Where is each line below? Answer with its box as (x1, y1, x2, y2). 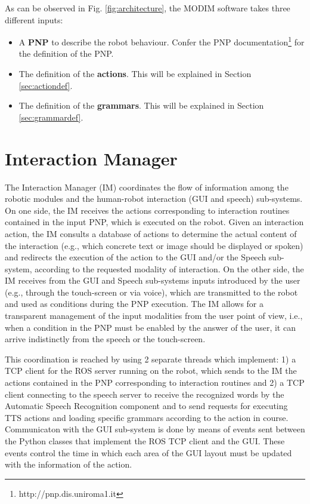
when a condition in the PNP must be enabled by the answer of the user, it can (5, 321, 296, 333)
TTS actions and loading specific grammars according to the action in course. (5, 411, 289, 423)
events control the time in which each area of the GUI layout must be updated (5, 446, 292, 459)
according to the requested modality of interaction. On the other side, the (35, 262, 304, 275)
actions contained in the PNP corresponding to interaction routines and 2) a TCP (5, 376, 305, 389)
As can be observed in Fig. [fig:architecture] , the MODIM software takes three (5, 2, 290, 14)
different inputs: (5, 13, 63, 26)
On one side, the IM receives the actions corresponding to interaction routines (5, 204, 290, 216)
